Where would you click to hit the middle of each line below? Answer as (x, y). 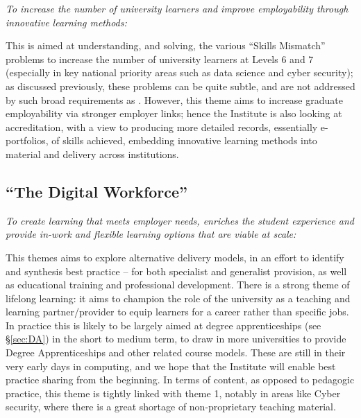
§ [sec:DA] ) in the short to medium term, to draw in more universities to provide (176, 339)
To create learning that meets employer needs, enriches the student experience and (180, 220)
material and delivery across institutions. (92, 154)
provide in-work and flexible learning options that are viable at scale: (151, 234)
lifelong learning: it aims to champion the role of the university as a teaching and (178, 298)
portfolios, (27, 140)
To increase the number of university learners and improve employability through (177, 8)
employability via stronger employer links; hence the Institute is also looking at (174, 113)
